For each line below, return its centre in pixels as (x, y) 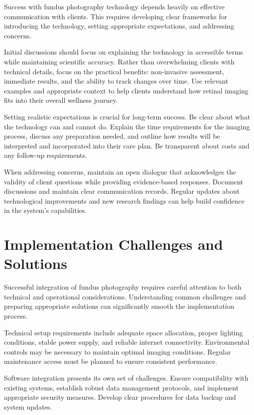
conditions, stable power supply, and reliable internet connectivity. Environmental (127, 342)
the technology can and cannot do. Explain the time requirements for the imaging (127, 126)
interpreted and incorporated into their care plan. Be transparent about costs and (127, 145)
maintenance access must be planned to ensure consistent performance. (111, 361)
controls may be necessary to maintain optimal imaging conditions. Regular (117, 351)
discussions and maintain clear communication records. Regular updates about (122, 191)
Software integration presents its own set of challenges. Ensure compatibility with (126, 377)
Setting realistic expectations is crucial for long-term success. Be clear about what (127, 116)
